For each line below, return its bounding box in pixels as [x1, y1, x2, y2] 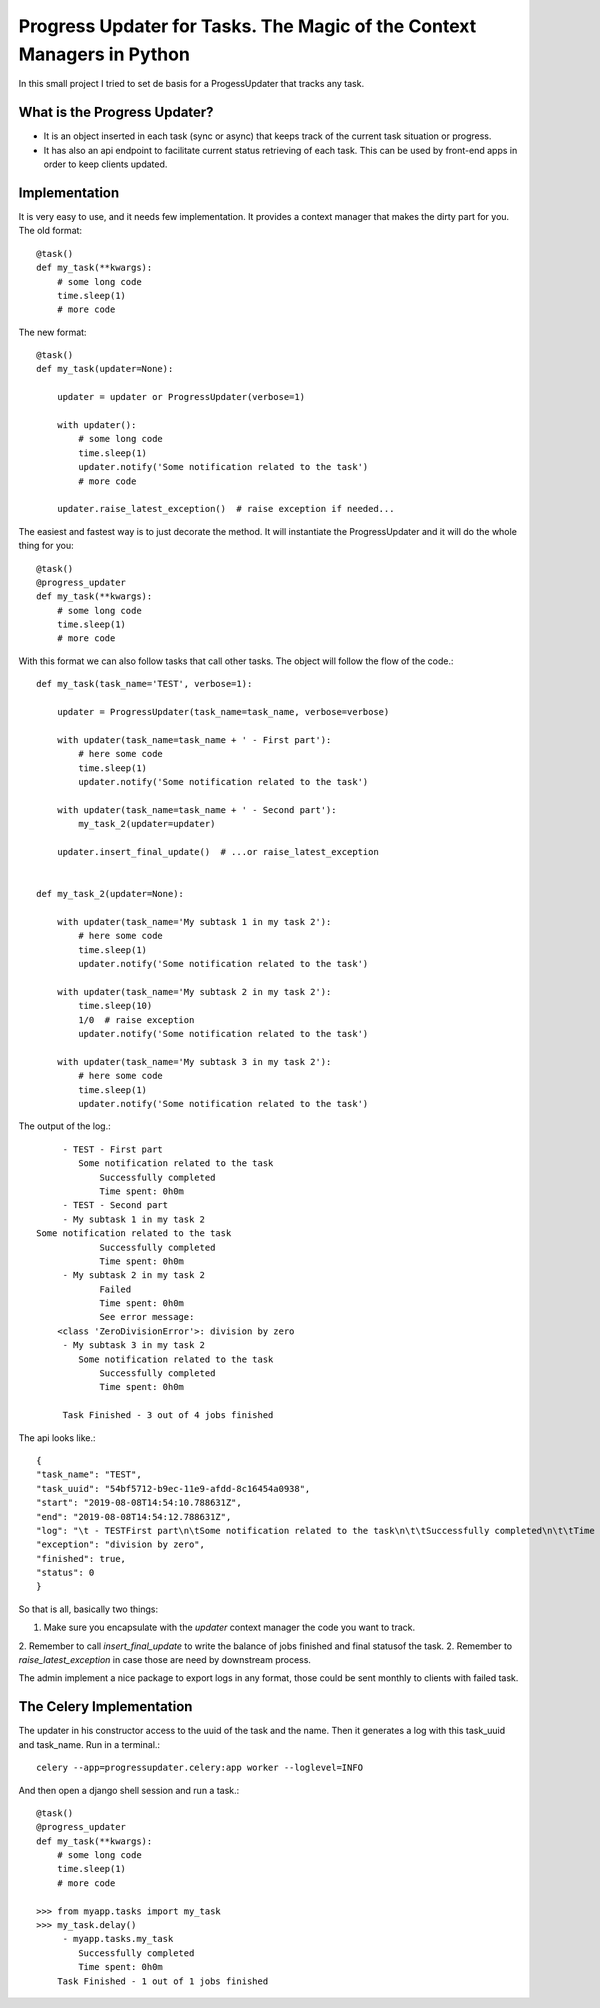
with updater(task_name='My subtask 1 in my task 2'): [56, 916, 332, 927]
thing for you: [18, 540, 74, 552]
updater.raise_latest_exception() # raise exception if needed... [56, 503, 395, 515]
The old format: [18, 225, 83, 237]
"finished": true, [36, 1553, 127, 1564]
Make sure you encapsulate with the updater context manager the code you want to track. [43, 1621, 415, 1634]
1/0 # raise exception [78, 1014, 195, 1025]
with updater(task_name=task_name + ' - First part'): [56, 734, 332, 745]
